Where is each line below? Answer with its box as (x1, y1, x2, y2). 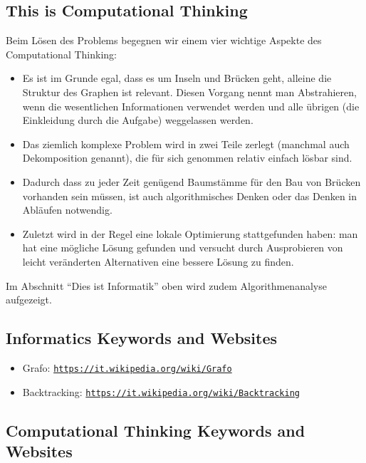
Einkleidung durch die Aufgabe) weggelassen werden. (22, 113, 253, 128)
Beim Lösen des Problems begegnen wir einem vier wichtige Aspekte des (6, 33, 322, 48)
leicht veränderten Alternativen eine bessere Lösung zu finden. (22, 254, 294, 269)
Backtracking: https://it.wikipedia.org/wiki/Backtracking (22, 384, 300, 399)
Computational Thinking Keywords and (6, 419, 305, 441)
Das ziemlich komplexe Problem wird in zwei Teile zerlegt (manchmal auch (22, 136, 350, 151)
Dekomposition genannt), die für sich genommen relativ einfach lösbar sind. (22, 150, 352, 165)
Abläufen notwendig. (22, 202, 113, 217)
